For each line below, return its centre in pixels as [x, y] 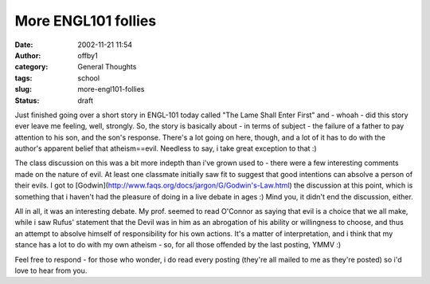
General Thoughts [107, 67]
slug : [23, 89]
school [88, 78]
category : [31, 67]
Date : [24, 45]
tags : [23, 78]
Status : [27, 101]
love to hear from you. [51, 270]
